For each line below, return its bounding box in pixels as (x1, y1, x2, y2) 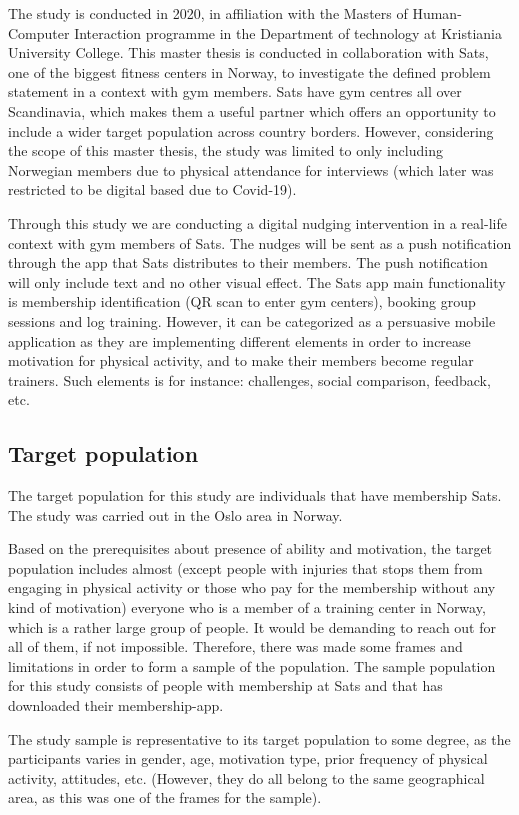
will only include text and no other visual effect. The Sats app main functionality (8, 271, 506, 292)
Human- (412, 3, 462, 23)
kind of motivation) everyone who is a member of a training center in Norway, (8, 597, 486, 618)
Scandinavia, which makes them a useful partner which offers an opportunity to (8, 100, 496, 121)
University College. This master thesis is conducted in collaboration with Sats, (8, 42, 489, 63)
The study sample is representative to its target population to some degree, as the (8, 728, 511, 749)
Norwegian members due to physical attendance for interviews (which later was (8, 159, 494, 180)
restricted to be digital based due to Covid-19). (8, 179, 297, 200)
